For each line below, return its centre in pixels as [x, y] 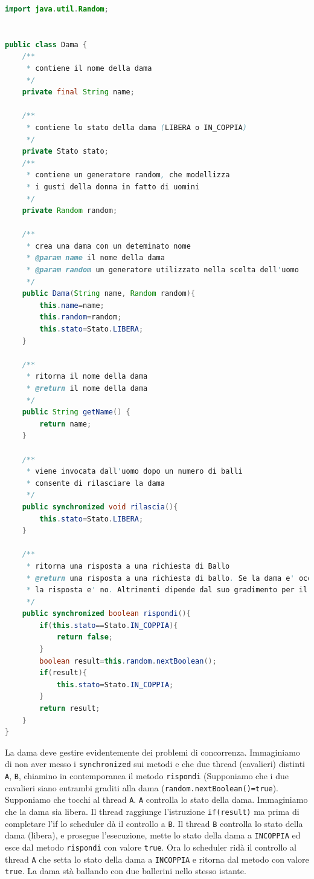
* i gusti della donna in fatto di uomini [113, 187]
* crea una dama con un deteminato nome [108, 246]
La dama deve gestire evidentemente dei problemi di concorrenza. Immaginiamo [152, 752]
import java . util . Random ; [57, 9]
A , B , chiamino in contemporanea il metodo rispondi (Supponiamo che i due [147, 776]
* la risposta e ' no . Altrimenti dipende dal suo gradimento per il [167, 590]
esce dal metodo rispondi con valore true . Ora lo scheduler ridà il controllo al [151, 847]
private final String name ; [78, 92]
